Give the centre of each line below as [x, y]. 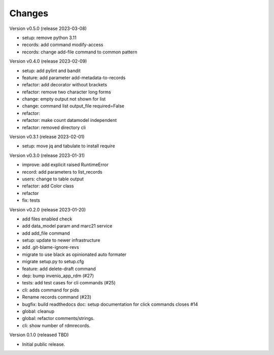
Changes [29, 13]
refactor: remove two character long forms [66, 92]
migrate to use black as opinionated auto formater [74, 254]
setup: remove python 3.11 [49, 38]
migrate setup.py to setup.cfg [53, 262]
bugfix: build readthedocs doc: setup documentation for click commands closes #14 [110, 304]
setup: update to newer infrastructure [61, 240]
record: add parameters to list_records [62, 172]
